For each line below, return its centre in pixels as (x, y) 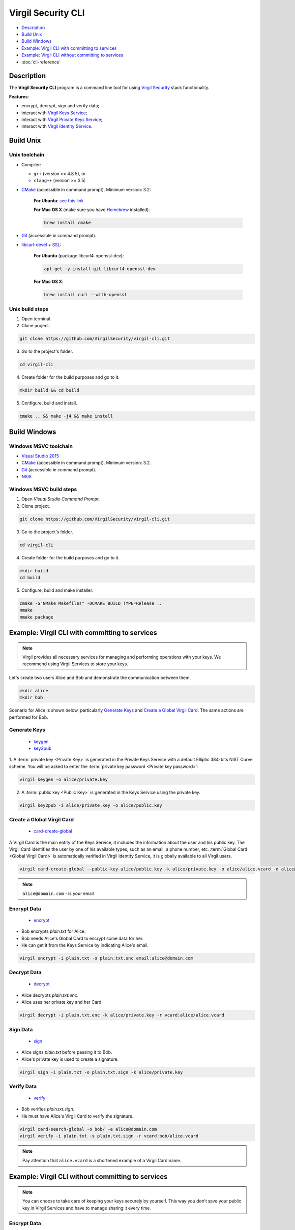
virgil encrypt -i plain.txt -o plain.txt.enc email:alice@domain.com (106, 958)
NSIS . (27, 477)
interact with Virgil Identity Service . (57, 126)
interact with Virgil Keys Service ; (54, 113)
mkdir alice (34, 691)
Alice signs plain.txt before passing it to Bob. (67, 1052)
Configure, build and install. (49, 403)
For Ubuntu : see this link (59, 201)
